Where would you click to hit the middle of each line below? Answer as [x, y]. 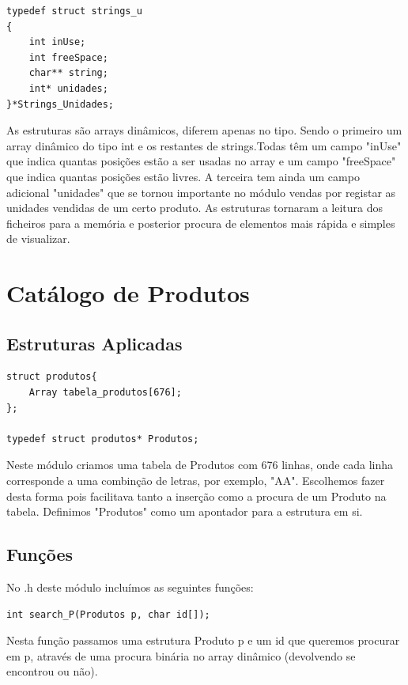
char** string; [68, 73]
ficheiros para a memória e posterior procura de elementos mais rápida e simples [201, 223]
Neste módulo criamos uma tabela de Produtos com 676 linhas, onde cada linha [200, 465]
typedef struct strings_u [74, 11]
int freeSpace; [68, 57]
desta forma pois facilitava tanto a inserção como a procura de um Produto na [196, 496]
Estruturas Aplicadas [94, 343]
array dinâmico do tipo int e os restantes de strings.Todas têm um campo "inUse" [204, 145]
